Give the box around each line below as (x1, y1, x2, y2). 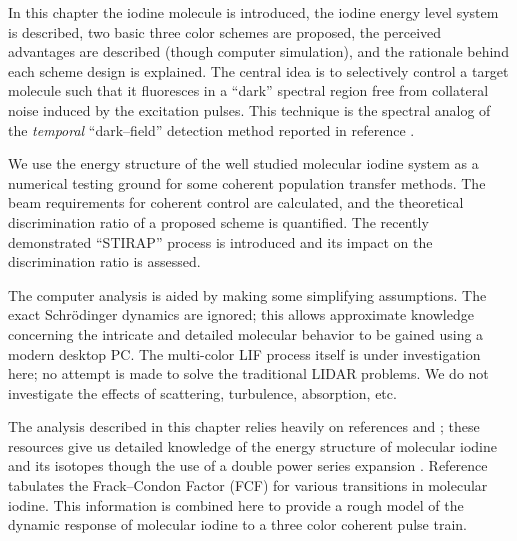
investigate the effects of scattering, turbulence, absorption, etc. (8, 382, 397, 403)
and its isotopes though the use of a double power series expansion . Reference (8, 455, 488, 476)
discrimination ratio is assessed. (8, 251, 201, 272)
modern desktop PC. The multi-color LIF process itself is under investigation (8, 343, 481, 364)
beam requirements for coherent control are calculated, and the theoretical (8, 192, 464, 213)
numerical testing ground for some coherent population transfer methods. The (8, 172, 486, 193)
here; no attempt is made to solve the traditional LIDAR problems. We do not (8, 363, 489, 384)
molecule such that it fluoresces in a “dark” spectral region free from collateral (8, 80, 489, 101)
